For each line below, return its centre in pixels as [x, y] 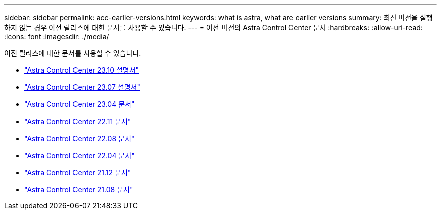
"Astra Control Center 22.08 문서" [80, 138]
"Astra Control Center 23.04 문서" [80, 104]
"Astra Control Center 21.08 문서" [79, 190]
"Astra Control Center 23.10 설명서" [82, 70]
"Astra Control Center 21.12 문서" [78, 173]
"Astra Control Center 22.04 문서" [80, 155]
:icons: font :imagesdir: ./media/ [57, 36]
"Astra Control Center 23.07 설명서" [82, 87]
